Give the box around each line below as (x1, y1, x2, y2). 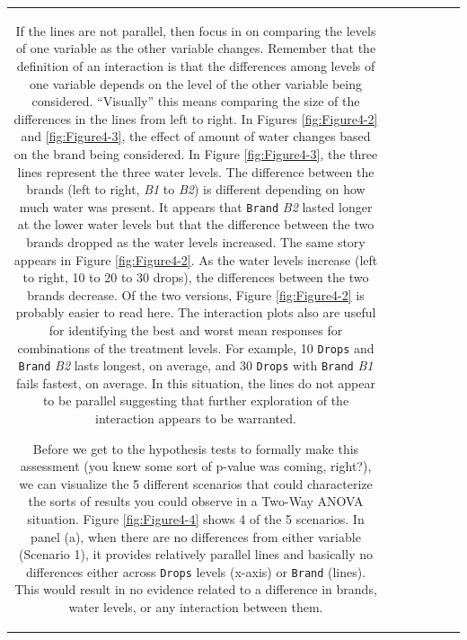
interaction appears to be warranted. (95, 409, 296, 427)
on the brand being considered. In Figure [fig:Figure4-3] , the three (13, 144, 378, 163)
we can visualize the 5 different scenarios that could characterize (19, 474, 373, 493)
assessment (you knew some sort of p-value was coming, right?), (20, 457, 372, 476)
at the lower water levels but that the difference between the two (17, 215, 374, 234)
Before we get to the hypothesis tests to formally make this (32, 439, 359, 458)
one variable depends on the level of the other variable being (29, 74, 363, 93)
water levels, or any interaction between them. (68, 598, 323, 616)
